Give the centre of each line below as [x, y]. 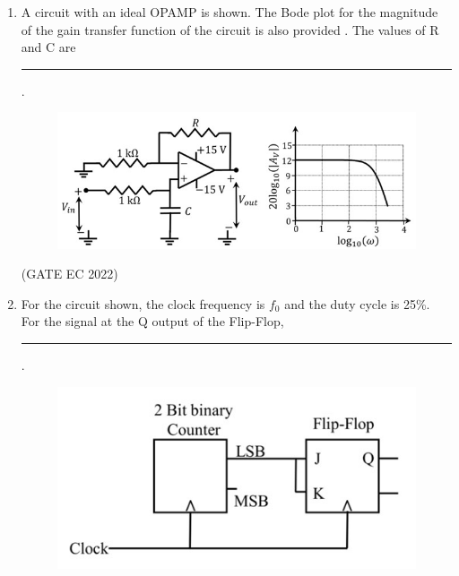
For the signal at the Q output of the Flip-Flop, [152, 321]
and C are [48, 47]
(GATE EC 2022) [69, 274]
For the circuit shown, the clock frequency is [143, 303]
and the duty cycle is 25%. [357, 303]
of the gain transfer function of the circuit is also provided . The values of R [230, 29]
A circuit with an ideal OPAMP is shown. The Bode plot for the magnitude [229, 12]
